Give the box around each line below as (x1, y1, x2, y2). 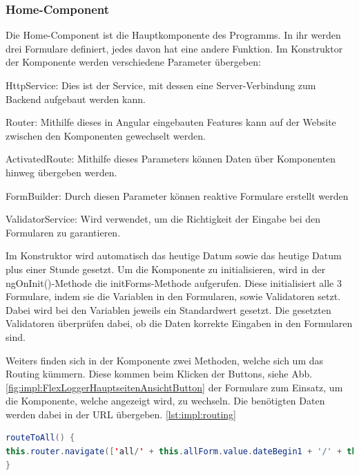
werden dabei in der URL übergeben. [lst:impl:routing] (6, 407, 236, 421)
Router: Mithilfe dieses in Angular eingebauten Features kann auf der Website (6, 115, 336, 129)
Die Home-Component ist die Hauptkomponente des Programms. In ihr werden (6, 28, 341, 42)
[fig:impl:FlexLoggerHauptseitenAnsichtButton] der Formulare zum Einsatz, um (6, 380, 343, 394)
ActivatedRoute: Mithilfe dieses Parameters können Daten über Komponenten (6, 151, 336, 166)
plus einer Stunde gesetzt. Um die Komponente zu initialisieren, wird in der (6, 261, 326, 276)
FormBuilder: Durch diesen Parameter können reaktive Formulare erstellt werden (6, 188, 349, 203)
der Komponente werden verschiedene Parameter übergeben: (6, 55, 261, 69)
